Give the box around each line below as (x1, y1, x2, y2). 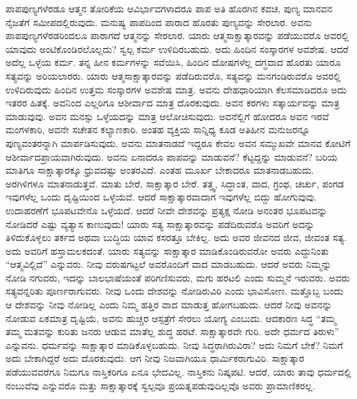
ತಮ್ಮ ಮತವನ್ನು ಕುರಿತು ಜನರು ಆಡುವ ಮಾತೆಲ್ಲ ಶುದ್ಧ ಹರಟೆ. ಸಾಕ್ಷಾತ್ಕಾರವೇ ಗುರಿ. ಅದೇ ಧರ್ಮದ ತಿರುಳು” (5, 324, 339, 339)
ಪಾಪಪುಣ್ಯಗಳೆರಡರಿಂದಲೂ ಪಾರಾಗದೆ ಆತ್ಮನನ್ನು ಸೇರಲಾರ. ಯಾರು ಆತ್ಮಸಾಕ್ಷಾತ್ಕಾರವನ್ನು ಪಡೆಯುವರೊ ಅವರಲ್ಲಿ (5, 28, 349, 43)
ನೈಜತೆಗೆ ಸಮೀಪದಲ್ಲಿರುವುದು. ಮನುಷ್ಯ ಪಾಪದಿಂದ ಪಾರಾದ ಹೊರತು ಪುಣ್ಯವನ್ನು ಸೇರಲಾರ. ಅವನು (5, 14, 312, 29)
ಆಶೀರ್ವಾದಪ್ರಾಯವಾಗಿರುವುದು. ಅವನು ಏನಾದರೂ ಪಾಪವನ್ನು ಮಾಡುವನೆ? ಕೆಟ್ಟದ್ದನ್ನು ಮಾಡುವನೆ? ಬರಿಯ (5, 149, 338, 163)
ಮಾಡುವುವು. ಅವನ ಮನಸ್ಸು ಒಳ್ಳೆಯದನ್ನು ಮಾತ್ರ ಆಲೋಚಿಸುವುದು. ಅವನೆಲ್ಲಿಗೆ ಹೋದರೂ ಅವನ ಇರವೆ (5, 109, 329, 123)
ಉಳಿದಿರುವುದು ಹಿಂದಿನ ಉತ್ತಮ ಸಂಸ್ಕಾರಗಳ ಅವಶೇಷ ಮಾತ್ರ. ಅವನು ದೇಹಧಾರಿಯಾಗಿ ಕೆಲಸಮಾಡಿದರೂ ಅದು (5, 82, 347, 96)
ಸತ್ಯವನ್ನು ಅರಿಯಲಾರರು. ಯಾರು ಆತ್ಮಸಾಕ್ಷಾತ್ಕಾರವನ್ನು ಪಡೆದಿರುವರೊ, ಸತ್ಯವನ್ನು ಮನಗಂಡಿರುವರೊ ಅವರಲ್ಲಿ (5, 68, 341, 82)
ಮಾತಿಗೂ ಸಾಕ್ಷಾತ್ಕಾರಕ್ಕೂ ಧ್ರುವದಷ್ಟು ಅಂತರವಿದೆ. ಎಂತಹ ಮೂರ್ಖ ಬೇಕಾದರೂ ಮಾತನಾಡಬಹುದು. (5, 163, 314, 177)
